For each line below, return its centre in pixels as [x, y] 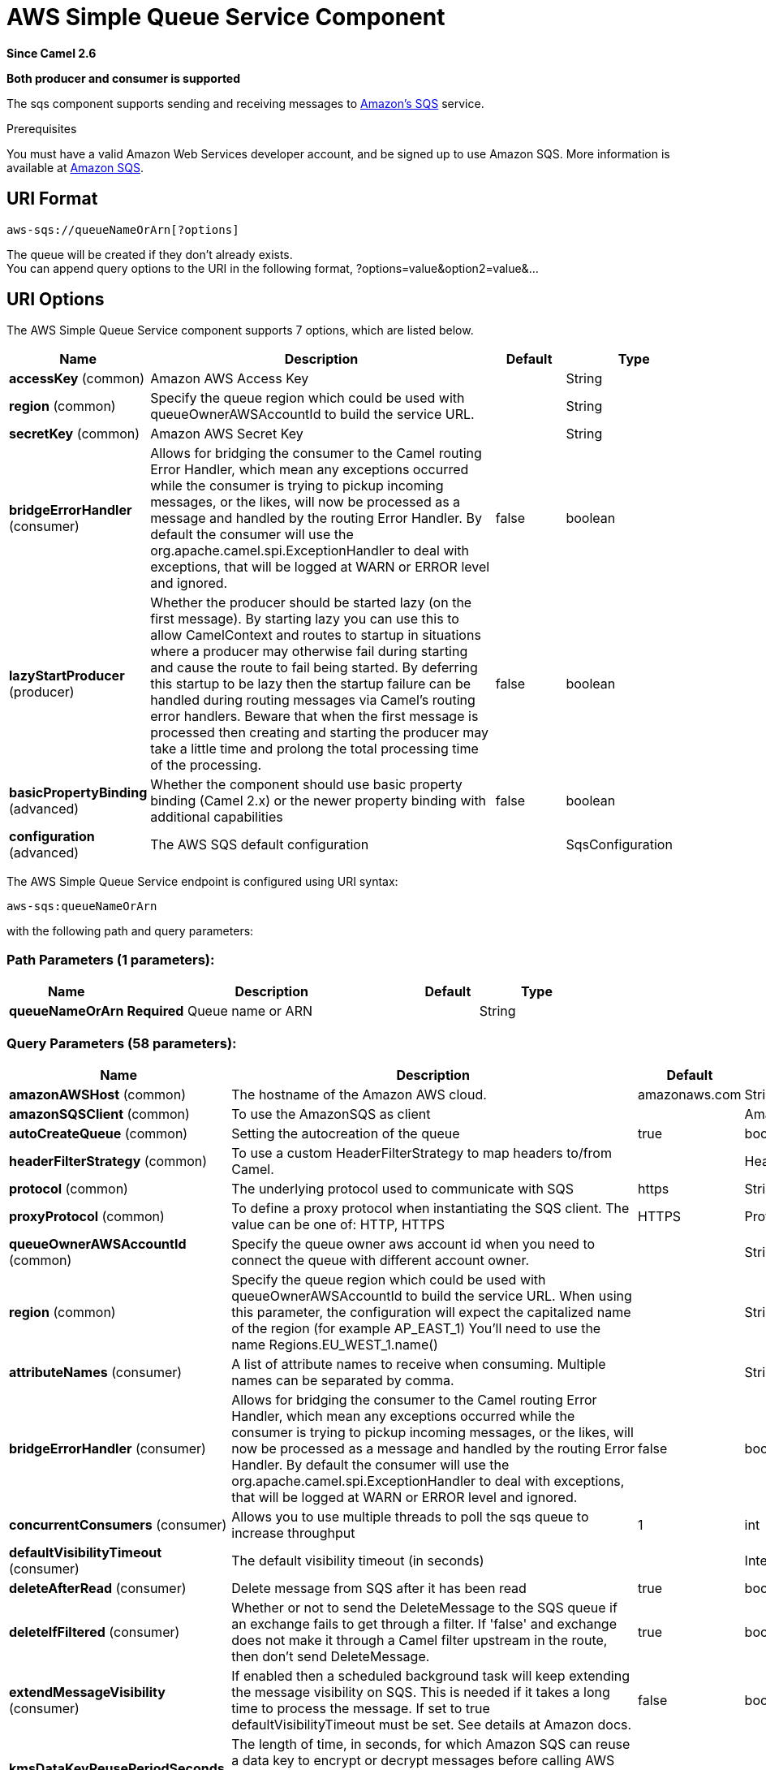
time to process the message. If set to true [361, 1708]
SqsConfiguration [619, 845]
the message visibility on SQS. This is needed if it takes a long [421, 1692]
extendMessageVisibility [87, 1692]
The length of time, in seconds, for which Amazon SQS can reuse [431, 1744]
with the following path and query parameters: [130, 931]
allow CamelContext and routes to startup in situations [316, 635]
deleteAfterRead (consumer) [98, 1588]
